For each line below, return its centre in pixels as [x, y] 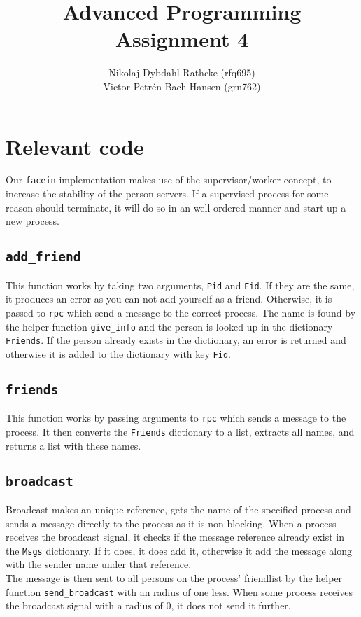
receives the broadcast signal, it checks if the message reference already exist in [175, 537]
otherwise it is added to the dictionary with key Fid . [118, 353]
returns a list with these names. [73, 445]
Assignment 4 [182, 39]
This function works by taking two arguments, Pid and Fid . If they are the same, [180, 285]
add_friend [43, 257]
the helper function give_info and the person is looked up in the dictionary [169, 326]
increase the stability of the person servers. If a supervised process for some [167, 194]
